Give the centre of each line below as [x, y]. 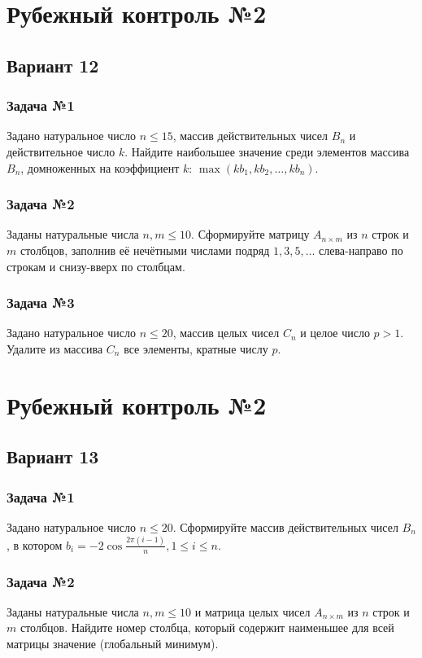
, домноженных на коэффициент [100, 167]
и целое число [335, 333]
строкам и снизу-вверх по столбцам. [96, 266]
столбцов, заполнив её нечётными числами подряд [145, 250]
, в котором [35, 544]
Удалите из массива [55, 348]
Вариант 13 [53, 456]
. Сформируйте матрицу [250, 234]
